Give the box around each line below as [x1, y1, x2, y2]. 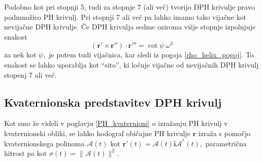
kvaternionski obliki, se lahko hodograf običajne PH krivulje [4, 128, 190, 139]
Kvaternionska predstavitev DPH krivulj [4, 94, 222, 110]
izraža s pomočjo [198, 128, 251, 139]
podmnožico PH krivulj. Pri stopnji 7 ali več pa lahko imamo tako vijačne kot [4, 11, 246, 22]
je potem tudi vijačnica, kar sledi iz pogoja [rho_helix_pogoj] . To [49, 49, 254, 60]
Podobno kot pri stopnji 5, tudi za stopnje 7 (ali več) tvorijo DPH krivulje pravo [4, 2, 255, 12]
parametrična [205, 138, 247, 148]
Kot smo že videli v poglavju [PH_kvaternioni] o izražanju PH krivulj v [4, 118, 228, 128]
